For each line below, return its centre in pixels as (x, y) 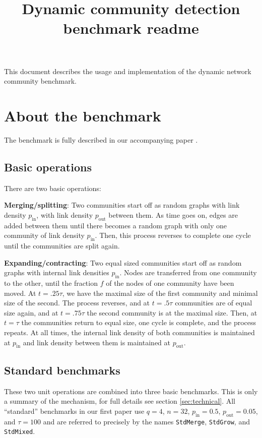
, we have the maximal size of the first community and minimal (160, 293)
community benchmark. (40, 81)
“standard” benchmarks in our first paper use (74, 411)
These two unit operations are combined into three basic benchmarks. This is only (131, 391)
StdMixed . (20, 431)
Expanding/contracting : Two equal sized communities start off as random (123, 262)
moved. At (20, 293)
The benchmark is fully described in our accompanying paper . (101, 139)
